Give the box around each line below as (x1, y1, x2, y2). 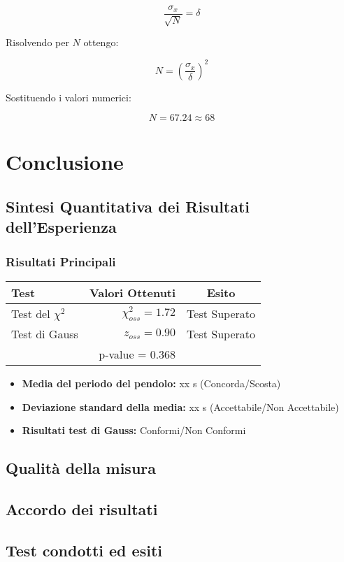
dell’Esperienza (6, 216, 117, 238)
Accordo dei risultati (6, 498, 158, 519)
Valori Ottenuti (89, 284, 176, 301)
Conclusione (6, 147, 124, 176)
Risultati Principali (6, 252, 116, 270)
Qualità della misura (6, 457, 156, 479)
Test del (11, 305, 50, 322)
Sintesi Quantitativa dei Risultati (6, 195, 250, 217)
